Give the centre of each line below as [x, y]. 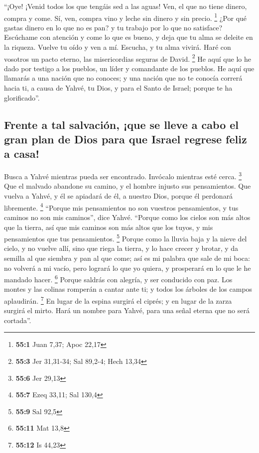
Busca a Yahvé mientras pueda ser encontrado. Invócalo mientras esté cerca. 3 [123, 175]
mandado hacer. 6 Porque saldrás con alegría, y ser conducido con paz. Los [118, 279]
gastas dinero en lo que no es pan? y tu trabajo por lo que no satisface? [113, 27]
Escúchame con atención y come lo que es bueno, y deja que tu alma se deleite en [129, 37]
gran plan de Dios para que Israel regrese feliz [126, 139]
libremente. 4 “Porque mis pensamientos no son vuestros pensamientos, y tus [121, 207]
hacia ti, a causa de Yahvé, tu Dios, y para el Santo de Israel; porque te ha [118, 88]
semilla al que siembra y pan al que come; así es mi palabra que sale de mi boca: [127, 258]
